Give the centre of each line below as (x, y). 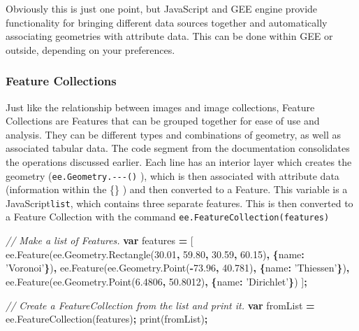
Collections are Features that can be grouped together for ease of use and (163, 121)
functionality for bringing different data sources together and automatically (167, 22)
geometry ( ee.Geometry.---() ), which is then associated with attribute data (173, 175)
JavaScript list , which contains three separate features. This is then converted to (179, 203)
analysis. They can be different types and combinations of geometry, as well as (174, 134)
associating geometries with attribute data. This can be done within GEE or (169, 36)
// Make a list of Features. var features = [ (100, 240)
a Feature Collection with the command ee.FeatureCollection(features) (168, 217)
